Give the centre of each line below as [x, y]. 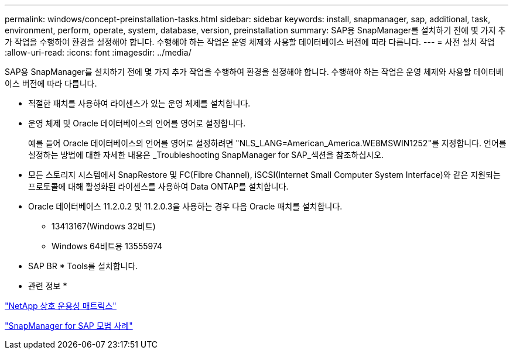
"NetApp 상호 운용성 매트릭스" [61, 306]
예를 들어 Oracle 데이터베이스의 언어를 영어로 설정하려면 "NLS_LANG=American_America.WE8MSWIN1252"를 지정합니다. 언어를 [267, 143]
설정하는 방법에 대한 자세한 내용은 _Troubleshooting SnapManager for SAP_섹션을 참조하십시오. [206, 155]
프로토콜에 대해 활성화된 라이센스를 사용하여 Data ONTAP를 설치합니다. [158, 186]
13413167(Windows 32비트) [104, 226]
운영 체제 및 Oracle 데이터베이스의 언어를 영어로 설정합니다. [137, 123]
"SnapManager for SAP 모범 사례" [69, 326]
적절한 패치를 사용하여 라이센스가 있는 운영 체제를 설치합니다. [139, 103]
